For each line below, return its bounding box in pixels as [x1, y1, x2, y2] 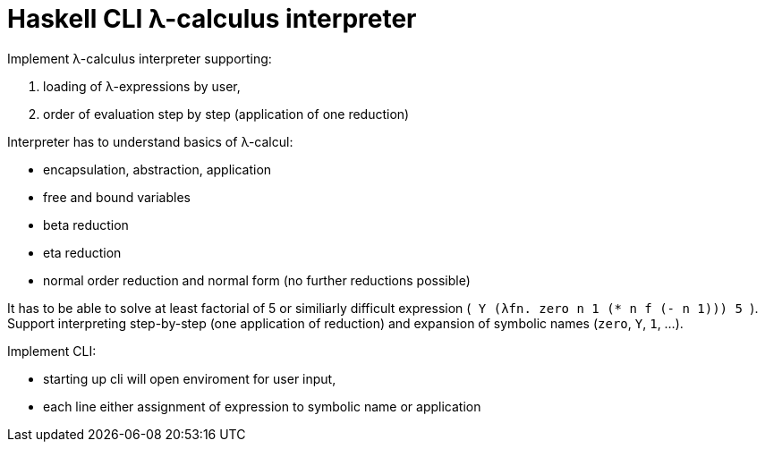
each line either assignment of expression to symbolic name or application [43, 398, 481, 414]
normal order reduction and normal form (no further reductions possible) [43, 272, 471, 288]
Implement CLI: [7, 343, 97, 359]
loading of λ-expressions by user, [43, 78, 241, 94]
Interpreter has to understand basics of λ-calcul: [7, 133, 293, 149]
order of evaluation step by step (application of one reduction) [43, 106, 410, 122]
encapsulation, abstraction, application [43, 161, 272, 177]
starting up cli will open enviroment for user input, [43, 370, 336, 386]
